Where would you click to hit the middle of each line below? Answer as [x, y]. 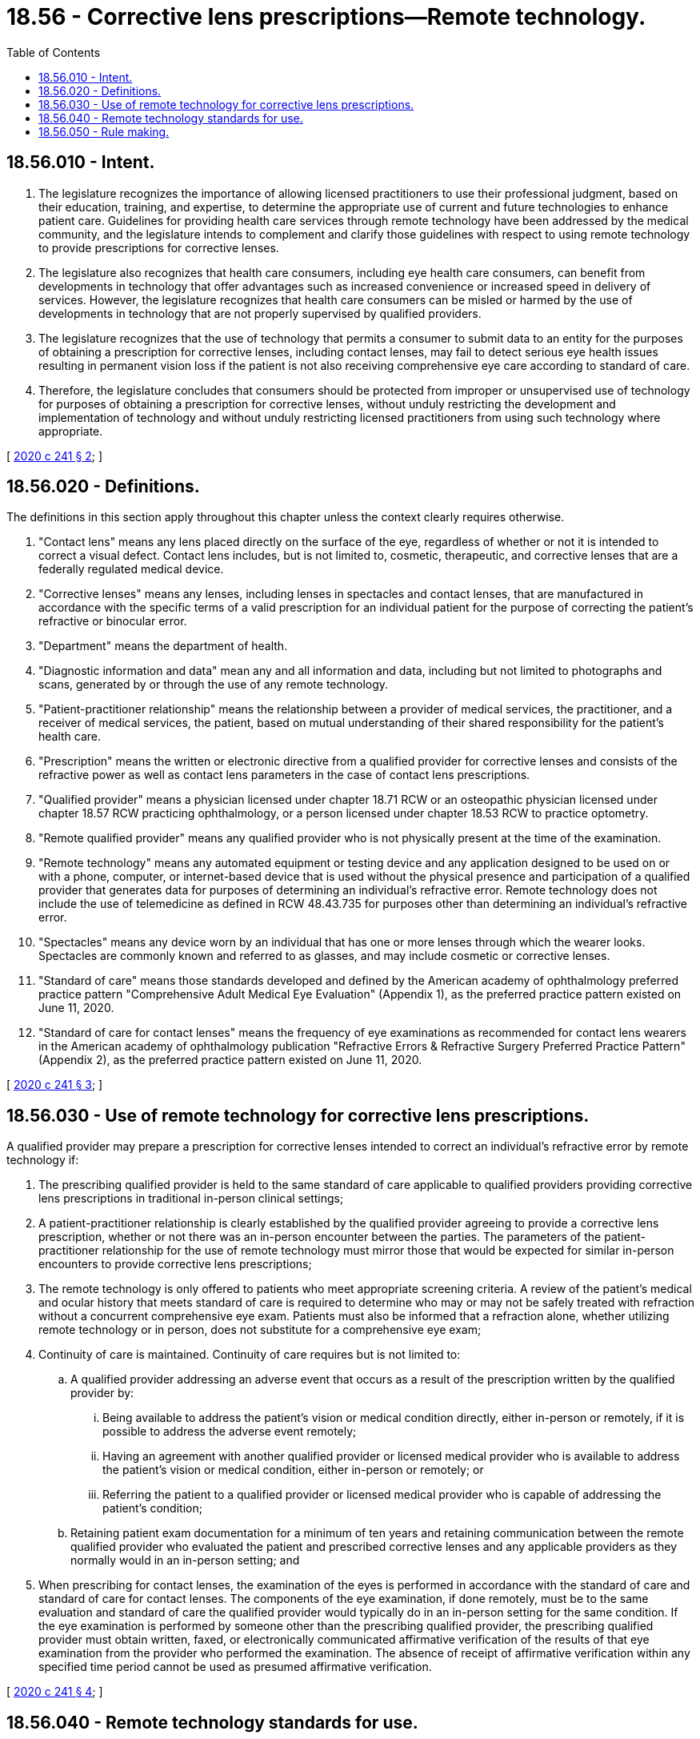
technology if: [43, 1160]
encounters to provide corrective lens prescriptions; [175, 1264]
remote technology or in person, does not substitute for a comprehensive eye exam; [260, 1330]
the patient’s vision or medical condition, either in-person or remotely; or [293, 1470]
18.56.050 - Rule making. [104, 131]
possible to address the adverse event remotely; [230, 1432]
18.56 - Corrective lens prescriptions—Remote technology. [326, 17]
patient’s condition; [152, 1508]
